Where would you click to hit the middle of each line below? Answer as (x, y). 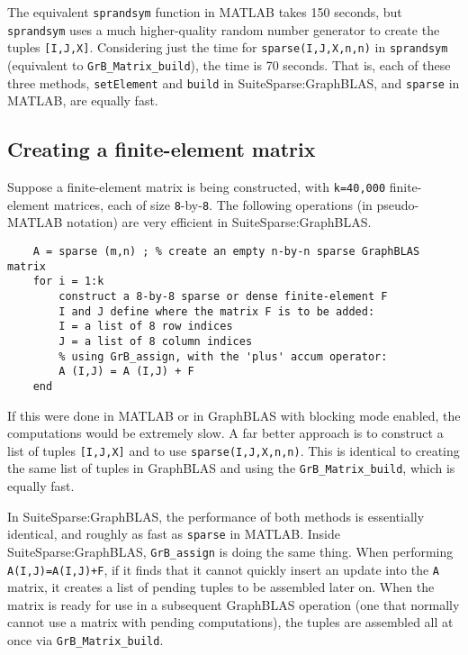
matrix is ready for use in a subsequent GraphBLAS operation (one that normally (234, 604)
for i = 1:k (68, 282)
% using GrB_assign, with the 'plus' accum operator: (223, 356)
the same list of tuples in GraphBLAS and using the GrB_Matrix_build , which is (231, 468)
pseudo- (398, 204)
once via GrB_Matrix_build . (85, 639)
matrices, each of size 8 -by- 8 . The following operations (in (213, 204)
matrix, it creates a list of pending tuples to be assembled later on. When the (221, 587)
